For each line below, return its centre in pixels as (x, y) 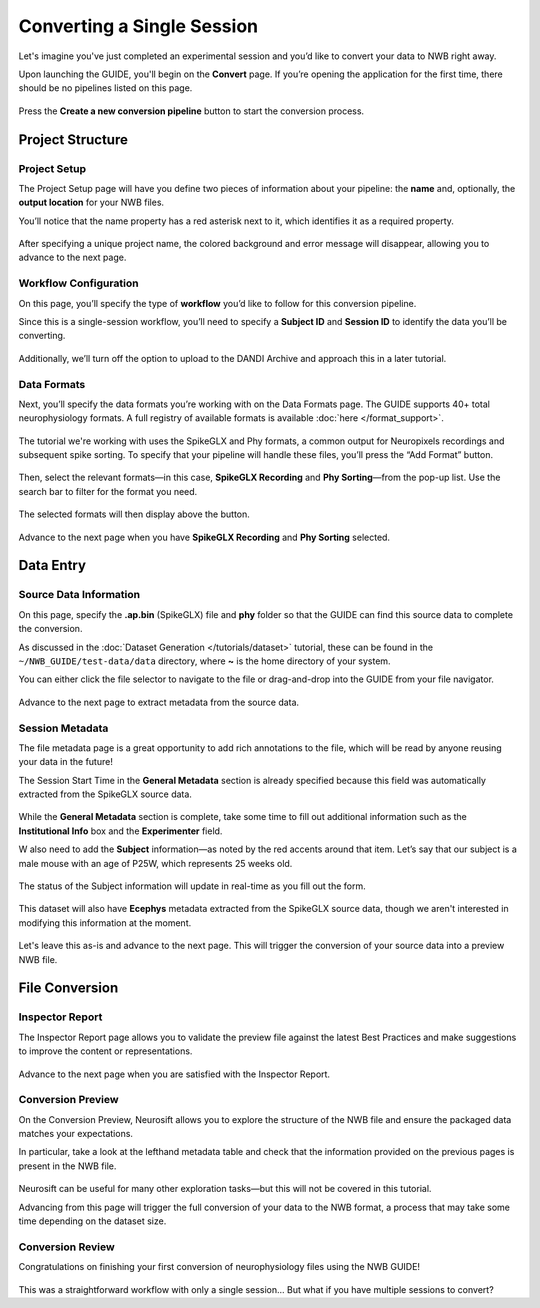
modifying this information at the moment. (105, 922)
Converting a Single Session (138, 26)
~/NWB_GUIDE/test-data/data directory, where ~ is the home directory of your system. (204, 661)
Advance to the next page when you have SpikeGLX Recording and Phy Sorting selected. (204, 537)
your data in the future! (66, 762)
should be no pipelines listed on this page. (105, 88)
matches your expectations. (76, 1134)
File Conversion (68, 988)
